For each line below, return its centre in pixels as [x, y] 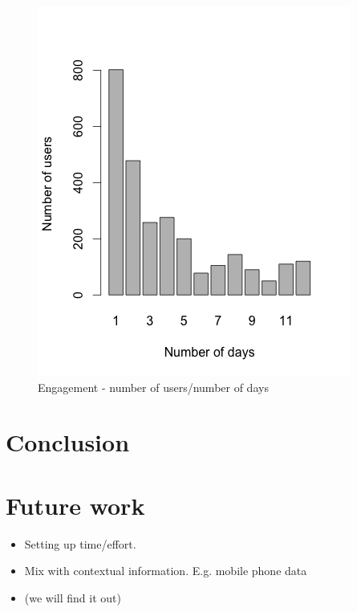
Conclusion [68, 442]
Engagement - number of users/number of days [153, 387]
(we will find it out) [73, 597]
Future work [75, 505]
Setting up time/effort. [80, 543]
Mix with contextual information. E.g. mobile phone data [166, 571]
